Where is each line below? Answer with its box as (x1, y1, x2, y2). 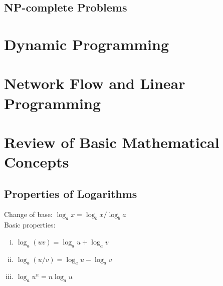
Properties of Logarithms (4, 185, 137, 201)
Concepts (4, 151, 69, 172)
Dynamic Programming (4, 33, 169, 54)
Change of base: (4, 209, 53, 219)
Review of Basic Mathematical (4, 131, 219, 152)
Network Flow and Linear (4, 73, 185, 93)
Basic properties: (4, 219, 56, 230)
